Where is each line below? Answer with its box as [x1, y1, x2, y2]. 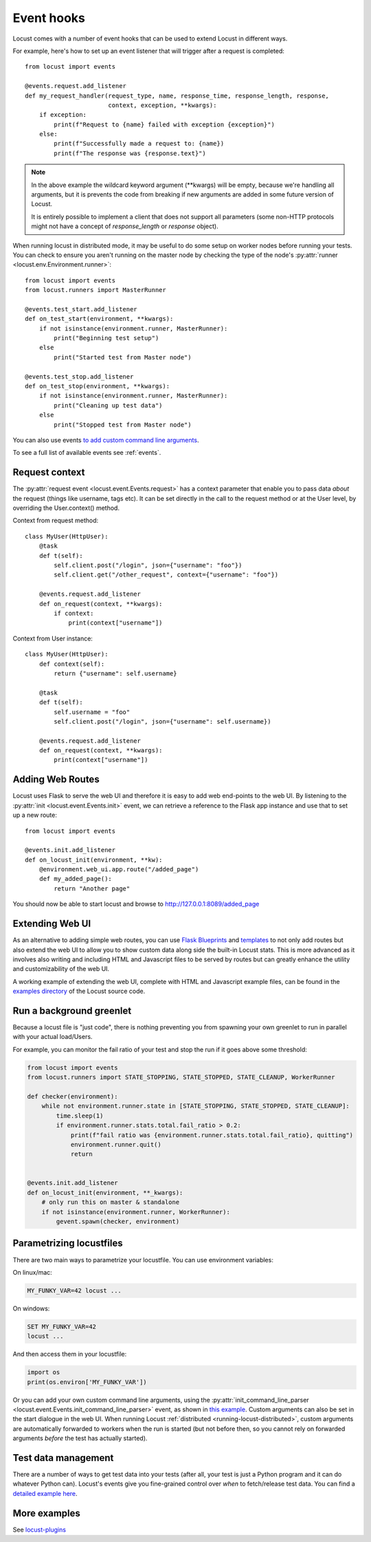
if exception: [38, 111, 87, 119]
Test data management [12, 1452, 114, 1464]
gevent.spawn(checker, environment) [56, 1218, 180, 1226]
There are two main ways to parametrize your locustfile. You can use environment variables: [12, 1255, 274, 1264]
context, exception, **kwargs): [107, 101, 217, 109]
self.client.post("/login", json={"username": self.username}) [54, 717, 271, 725]
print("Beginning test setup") [54, 334, 159, 342]
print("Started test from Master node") [54, 353, 192, 361]
